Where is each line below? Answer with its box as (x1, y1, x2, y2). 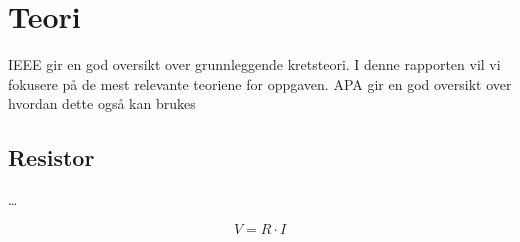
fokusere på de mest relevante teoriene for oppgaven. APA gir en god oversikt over (8, 73, 512, 94)
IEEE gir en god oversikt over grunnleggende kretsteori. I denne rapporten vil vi (8, 54, 501, 75)
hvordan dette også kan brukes (8, 93, 196, 114)
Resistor (8, 142, 95, 173)
